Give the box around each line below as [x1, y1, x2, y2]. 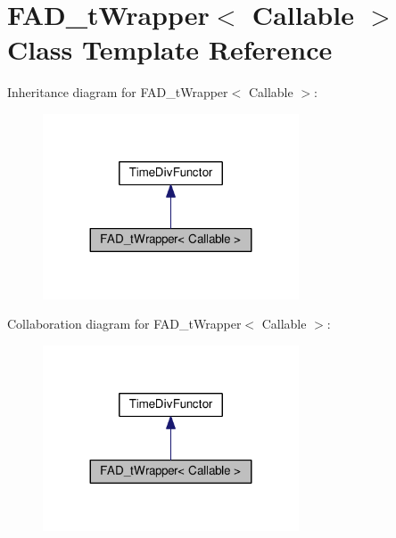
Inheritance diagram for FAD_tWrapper [7, 83, 228, 102]
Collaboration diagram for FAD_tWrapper [7, 314, 242, 333]
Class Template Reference [7, 31, 333, 68]
